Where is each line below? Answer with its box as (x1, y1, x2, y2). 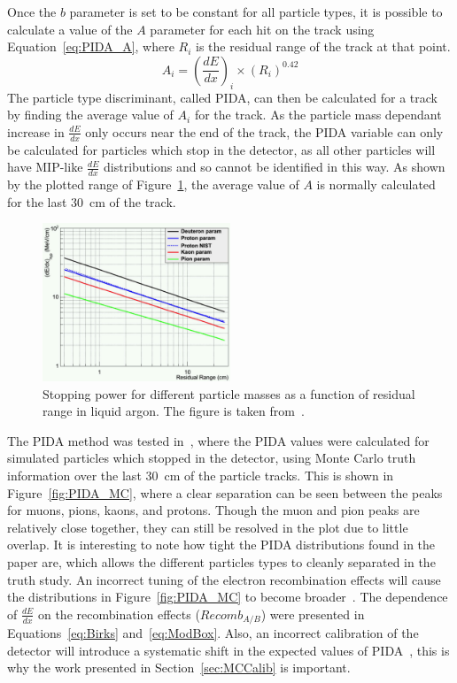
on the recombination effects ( (37, 604, 200, 623)
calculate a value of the (7, 19, 133, 38)
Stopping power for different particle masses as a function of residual (43, 384, 415, 403)
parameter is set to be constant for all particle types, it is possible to (69, 3, 443, 20)
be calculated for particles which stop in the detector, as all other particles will (7, 140, 436, 158)
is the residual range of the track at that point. (196, 37, 451, 56)
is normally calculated (316, 175, 436, 194)
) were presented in (260, 604, 365, 623)
